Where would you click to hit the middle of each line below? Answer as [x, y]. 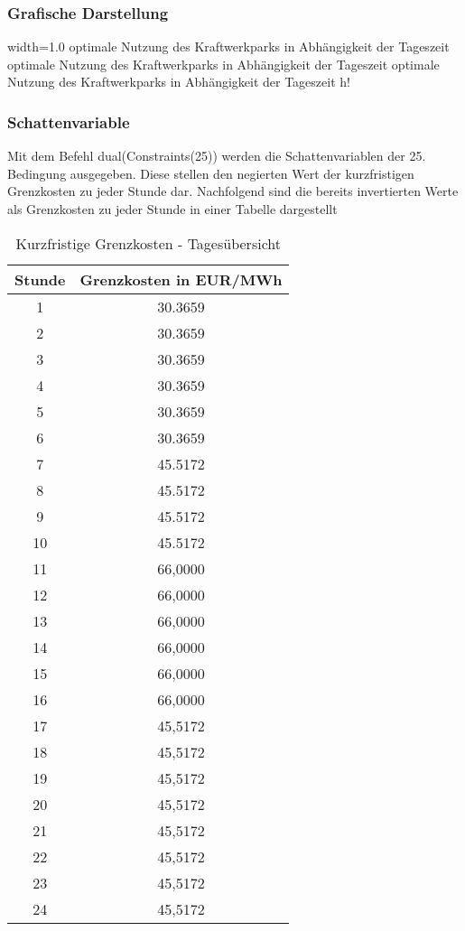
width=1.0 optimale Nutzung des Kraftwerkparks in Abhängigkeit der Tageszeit [228, 47]
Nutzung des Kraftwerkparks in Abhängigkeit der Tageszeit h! [179, 82]
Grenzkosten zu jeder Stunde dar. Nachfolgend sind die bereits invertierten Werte [233, 191]
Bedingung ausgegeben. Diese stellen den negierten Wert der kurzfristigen [211, 173]
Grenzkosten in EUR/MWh [181, 279]
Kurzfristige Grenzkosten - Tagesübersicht [148, 243]
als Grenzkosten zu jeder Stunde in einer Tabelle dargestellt [172, 209]
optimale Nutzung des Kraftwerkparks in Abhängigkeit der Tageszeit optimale [223, 64]
